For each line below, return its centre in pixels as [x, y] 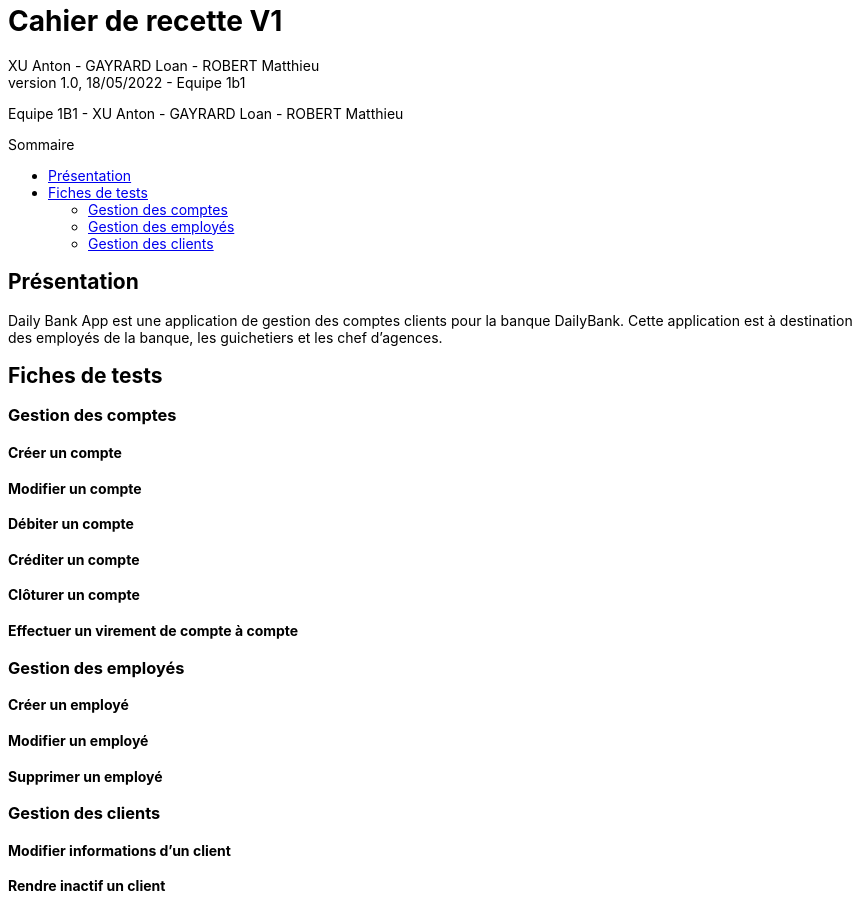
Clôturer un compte [74, 595]
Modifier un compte [75, 488]
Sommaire [41, 144]
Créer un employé [68, 705]
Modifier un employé [78, 740]
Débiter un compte [71, 524]
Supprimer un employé [85, 776]
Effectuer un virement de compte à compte [153, 631]
